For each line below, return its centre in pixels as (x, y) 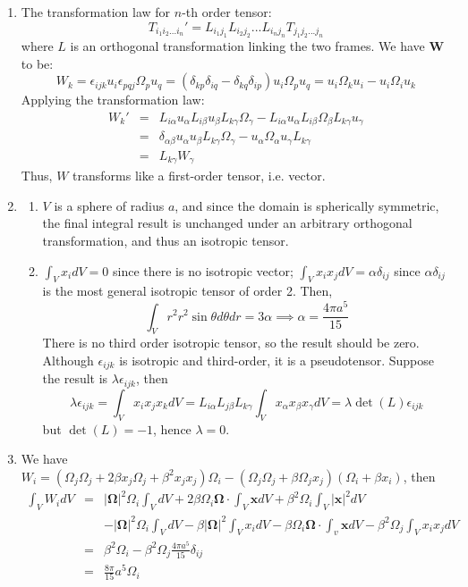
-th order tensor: (227, 12)
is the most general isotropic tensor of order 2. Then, (187, 291)
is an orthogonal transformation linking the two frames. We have (247, 46)
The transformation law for (96, 12)
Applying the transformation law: (113, 100)
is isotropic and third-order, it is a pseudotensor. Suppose (277, 360)
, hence (172, 428)
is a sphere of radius (109, 205)
